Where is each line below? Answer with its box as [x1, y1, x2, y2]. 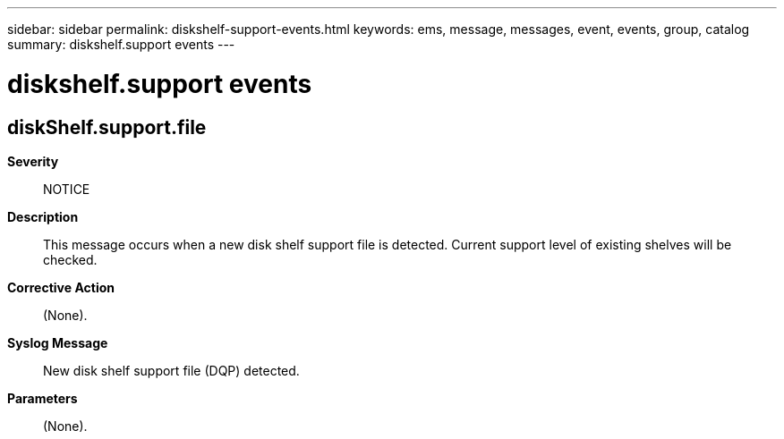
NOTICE [43, 181, 90, 197]
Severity [7, 153, 59, 169]
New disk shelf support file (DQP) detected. [43, 362, 300, 378]
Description [7, 208, 79, 224]
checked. [43, 251, 98, 267]
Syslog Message [7, 334, 108, 350]
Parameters [7, 390, 78, 406]
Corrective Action [7, 279, 115, 295]
